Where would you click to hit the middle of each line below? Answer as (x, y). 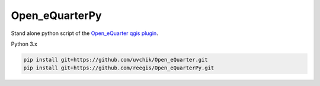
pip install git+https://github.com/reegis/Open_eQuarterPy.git (119, 68)
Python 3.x (24, 44)
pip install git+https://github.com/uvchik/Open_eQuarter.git (116, 60)
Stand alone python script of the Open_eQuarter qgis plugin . (84, 33)
